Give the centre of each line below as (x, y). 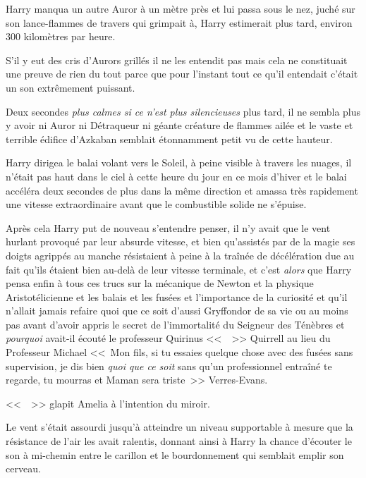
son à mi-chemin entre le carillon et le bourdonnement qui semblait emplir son (175, 454)
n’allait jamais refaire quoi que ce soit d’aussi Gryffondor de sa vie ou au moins (177, 311)
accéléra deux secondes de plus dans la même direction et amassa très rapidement (182, 190)
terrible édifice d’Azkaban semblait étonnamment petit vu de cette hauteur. (169, 139)
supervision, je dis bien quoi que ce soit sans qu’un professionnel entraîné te (169, 366)
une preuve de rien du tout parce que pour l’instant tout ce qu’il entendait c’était (182, 74)
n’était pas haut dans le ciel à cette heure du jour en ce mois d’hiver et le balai (176, 176)
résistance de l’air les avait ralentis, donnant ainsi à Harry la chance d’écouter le (179, 441)
